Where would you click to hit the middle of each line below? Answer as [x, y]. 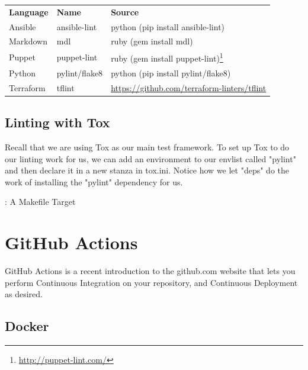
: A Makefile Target [40, 202]
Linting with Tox [57, 122]
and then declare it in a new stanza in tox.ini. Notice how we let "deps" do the [147, 170]
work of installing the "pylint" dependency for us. [94, 181]
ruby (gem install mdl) [152, 41]
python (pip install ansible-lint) [168, 26]
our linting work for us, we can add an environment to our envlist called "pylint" [150, 158]
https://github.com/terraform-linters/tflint [189, 87]
